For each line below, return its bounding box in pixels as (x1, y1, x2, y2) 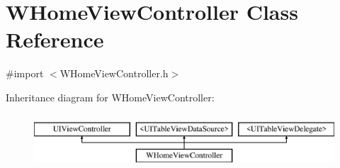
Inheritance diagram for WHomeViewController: (6, 89, 215, 104)
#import (6, 66, 44, 81)
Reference (6, 25, 104, 54)
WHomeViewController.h (59, 66, 169, 81)
